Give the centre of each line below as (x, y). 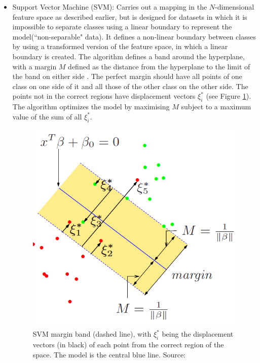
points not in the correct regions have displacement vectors (104, 96)
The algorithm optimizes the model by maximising (91, 107)
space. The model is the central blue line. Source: (109, 354)
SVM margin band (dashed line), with (92, 334)
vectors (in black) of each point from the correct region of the (128, 345)
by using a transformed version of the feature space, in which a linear (120, 46)
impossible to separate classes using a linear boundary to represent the (122, 27)
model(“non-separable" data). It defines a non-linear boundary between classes (134, 36)
